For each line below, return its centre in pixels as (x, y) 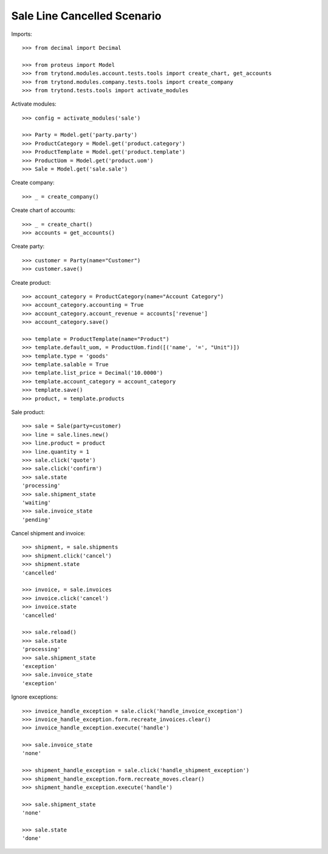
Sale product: (28, 412)
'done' (32, 839)
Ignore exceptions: (35, 697)
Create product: (31, 282)
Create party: (28, 247)
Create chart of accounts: (43, 210)
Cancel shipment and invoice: (48, 533)
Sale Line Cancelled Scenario (86, 16)
